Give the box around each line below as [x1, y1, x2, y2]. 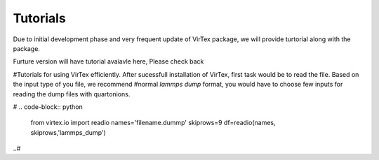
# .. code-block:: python [13, 102, 84, 111]
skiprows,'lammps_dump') [30, 128, 107, 136]
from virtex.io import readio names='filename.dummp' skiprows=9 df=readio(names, [30, 119, 276, 127]
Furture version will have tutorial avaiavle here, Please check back [13, 57, 204, 66]
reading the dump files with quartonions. [13, 89, 131, 98]
